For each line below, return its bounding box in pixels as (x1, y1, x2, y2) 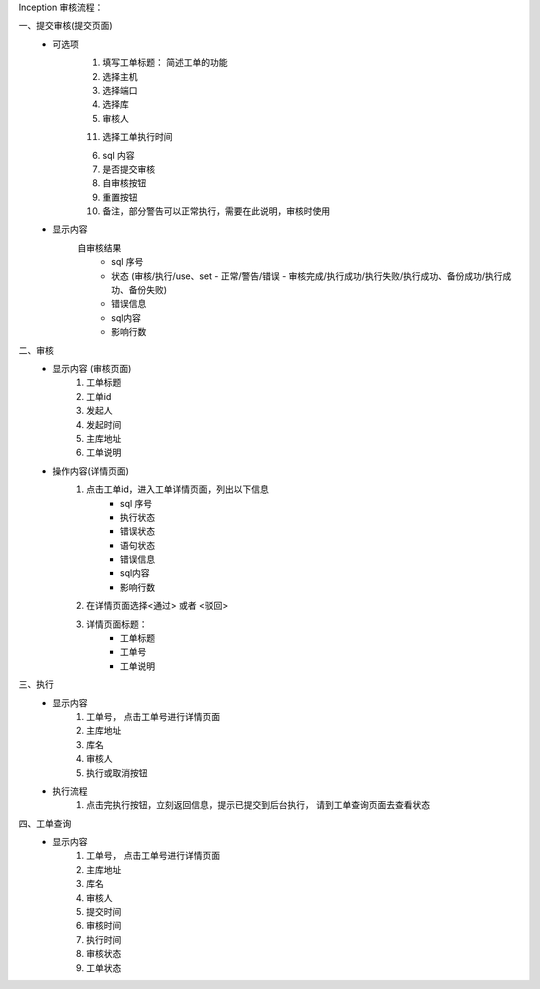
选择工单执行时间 (102, 131, 173, 143)
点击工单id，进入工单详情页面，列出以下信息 (86, 483, 269, 495)
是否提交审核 (102, 163, 155, 175)
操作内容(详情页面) (52, 465, 130, 477)
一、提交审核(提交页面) (18, 20, 114, 32)
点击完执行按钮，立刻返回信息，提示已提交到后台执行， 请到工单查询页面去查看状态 (86, 799, 430, 811)
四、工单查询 (18, 817, 72, 829)
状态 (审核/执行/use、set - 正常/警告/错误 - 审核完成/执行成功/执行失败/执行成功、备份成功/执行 (111, 270, 503, 282)
